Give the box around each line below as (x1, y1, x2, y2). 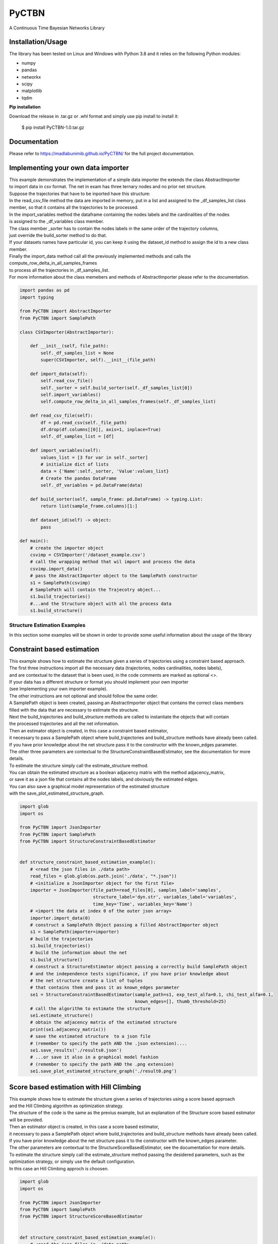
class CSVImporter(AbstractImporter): (19, 329, 114, 335)
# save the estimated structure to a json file (30, 1034, 151, 1039)
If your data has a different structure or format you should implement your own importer (9, 679, 189, 685)
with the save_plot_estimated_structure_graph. (9, 790, 104, 796)
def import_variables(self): (30, 448, 101, 453)
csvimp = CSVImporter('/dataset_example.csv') (30, 552, 146, 558)
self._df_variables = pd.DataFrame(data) (40, 483, 143, 488)
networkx (21, 74, 41, 80)
